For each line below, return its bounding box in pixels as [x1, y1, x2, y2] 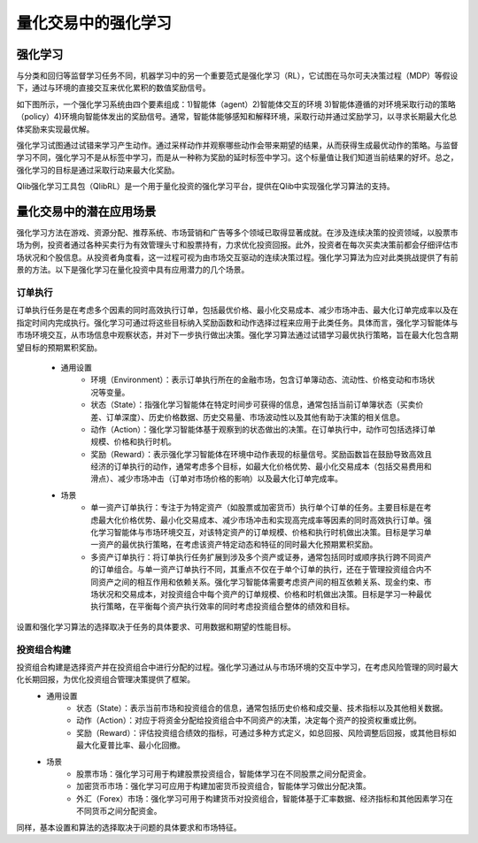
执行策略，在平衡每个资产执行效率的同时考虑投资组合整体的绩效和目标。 [90, 602, 354, 612]
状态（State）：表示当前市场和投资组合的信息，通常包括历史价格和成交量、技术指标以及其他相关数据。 [76, 703, 449, 714]
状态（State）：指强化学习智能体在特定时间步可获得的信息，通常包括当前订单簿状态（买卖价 [90, 399, 424, 410]
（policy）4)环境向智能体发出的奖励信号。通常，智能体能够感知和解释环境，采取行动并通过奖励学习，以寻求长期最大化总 [16, 111, 458, 122]
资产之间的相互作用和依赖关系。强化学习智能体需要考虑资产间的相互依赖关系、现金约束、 [97, 576, 424, 587]
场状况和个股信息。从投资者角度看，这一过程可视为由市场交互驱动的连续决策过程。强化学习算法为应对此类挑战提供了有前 [16, 252, 459, 263]
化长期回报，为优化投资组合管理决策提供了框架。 [16, 674, 195, 685]
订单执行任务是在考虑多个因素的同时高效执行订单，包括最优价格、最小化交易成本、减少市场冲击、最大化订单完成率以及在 [16, 305, 459, 316]
